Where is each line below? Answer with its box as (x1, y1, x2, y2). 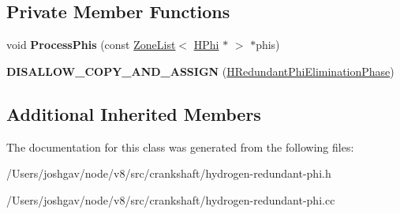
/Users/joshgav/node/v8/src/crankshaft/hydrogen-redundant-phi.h (6, 165, 331, 182)
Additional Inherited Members (6, 101, 261, 126)
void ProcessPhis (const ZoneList (6, 36, 176, 53)
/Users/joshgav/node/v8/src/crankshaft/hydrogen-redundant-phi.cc (6, 191, 335, 208)
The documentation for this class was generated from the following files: (6, 138, 354, 155)
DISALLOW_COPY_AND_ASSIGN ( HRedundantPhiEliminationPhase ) (6, 62, 394, 79)
